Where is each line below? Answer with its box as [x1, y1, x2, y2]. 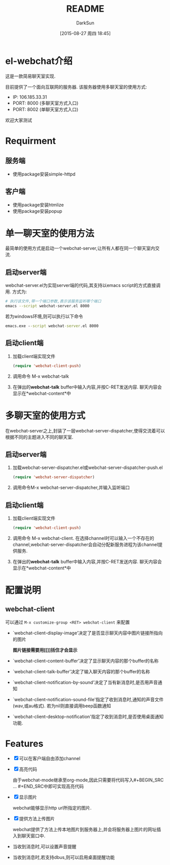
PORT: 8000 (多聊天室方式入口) [12, 100, 79, 106]
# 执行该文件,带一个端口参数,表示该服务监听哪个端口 [5, 299, 101, 304]
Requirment [5, 135, 56, 147]
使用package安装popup [12, 208, 62, 214]
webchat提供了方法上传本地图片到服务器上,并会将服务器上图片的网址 [12, 826, 157, 832]
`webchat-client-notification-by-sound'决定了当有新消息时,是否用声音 [12, 679, 158, 685]
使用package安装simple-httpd [12, 171, 76, 177]
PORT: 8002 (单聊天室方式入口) [12, 106, 79, 112]
